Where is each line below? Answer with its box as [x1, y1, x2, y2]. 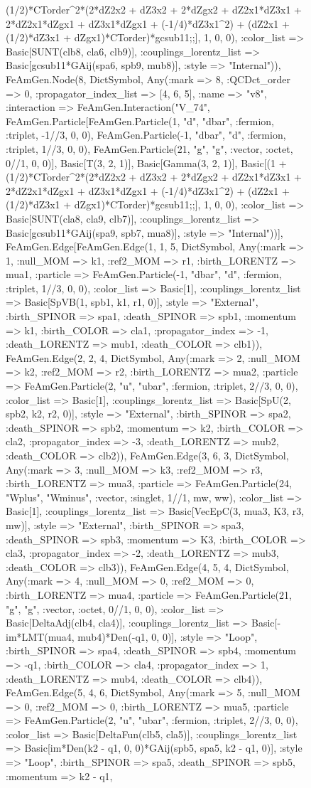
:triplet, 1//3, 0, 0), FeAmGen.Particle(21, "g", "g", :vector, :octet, [6, 141, 293, 156]
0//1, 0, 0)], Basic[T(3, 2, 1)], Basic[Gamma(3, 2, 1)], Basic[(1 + [6, 155, 287, 170]
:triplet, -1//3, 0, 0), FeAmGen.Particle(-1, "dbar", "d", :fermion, [6, 127, 286, 142]
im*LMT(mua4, [6, 629, 75, 644]
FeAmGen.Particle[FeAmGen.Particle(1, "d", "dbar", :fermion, [6, 113, 274, 128]
